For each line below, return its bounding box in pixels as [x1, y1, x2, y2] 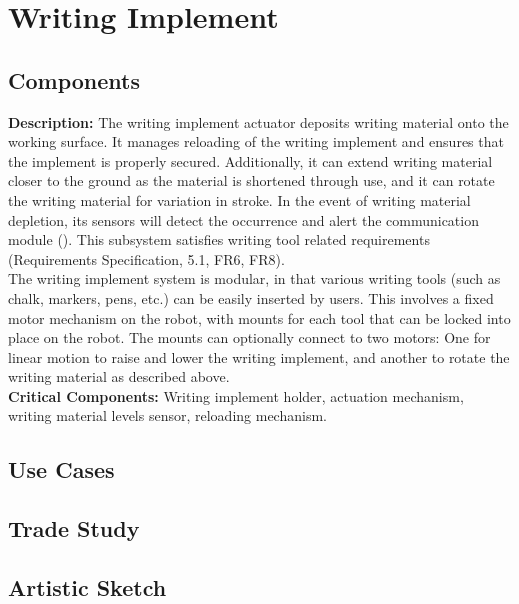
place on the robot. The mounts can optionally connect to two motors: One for [8, 327, 491, 348]
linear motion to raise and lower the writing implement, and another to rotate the [8, 346, 510, 367]
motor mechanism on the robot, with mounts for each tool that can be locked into [8, 307, 511, 328]
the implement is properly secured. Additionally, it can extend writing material [8, 150, 493, 171]
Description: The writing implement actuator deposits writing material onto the [8, 111, 509, 132]
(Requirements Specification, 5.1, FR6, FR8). [8, 248, 285, 269]
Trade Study [8, 513, 140, 544]
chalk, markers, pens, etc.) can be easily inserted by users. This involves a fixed [8, 287, 494, 308]
